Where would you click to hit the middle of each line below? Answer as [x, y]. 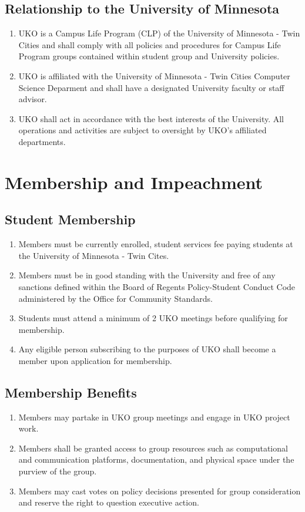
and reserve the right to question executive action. [109, 502]
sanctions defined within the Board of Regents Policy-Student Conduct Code [157, 286]
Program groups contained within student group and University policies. [149, 56]
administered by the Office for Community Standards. [115, 298]
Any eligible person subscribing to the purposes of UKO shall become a [147, 349]
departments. [42, 141]
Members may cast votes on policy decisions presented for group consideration [160, 491]
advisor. [33, 99]
